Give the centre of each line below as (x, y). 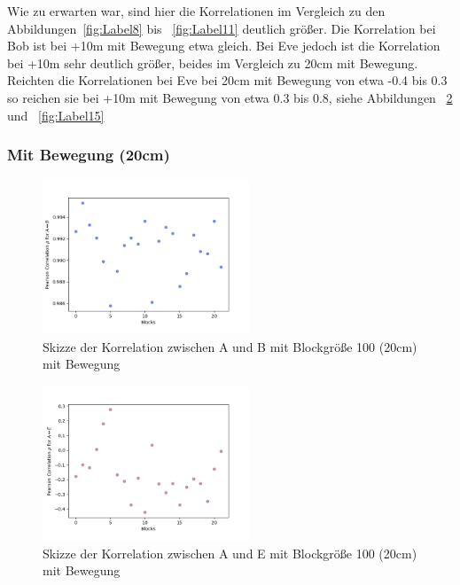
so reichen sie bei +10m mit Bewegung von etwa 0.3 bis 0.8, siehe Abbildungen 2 (230, 97)
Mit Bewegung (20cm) (89, 155)
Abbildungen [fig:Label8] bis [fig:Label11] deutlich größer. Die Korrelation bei (222, 28)
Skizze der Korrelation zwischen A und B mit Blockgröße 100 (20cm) (230, 346)
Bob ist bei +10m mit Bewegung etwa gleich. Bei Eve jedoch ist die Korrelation (224, 46)
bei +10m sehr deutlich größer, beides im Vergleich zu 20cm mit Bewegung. (213, 62)
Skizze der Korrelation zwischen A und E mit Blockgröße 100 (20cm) (230, 553)
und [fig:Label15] (56, 115)
